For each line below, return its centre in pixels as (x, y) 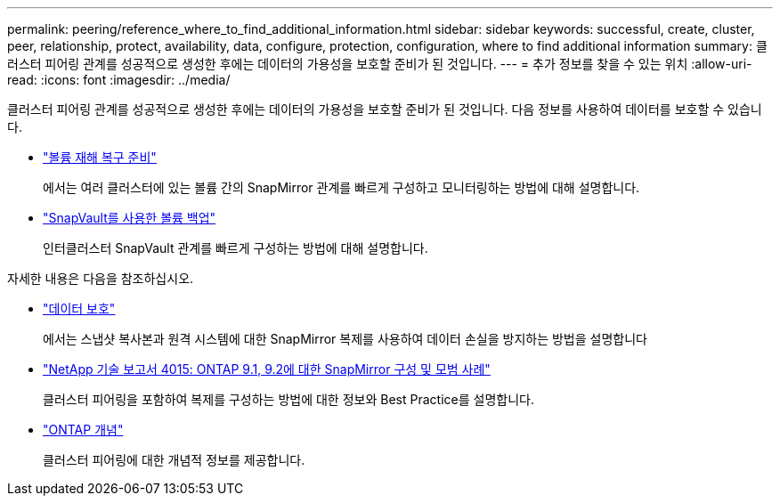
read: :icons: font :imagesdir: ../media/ (119, 80)
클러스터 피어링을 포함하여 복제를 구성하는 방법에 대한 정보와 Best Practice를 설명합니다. (288, 399)
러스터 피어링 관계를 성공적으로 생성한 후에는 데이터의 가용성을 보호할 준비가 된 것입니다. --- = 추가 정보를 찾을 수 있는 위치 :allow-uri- (380, 64)
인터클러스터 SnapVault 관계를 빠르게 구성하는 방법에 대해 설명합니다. (236, 248)
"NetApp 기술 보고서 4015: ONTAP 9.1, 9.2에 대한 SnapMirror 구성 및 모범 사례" (267, 369)
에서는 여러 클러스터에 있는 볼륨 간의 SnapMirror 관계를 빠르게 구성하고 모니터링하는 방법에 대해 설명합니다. (341, 187)
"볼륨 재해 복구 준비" (100, 157)
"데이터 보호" (79, 308)
